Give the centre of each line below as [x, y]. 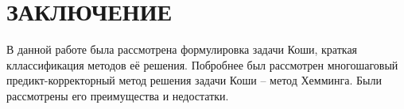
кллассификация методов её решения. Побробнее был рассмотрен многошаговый [202, 64]
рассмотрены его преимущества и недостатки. [118, 95]
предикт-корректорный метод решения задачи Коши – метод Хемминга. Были [194, 80]
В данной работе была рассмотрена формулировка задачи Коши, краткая [182, 49]
